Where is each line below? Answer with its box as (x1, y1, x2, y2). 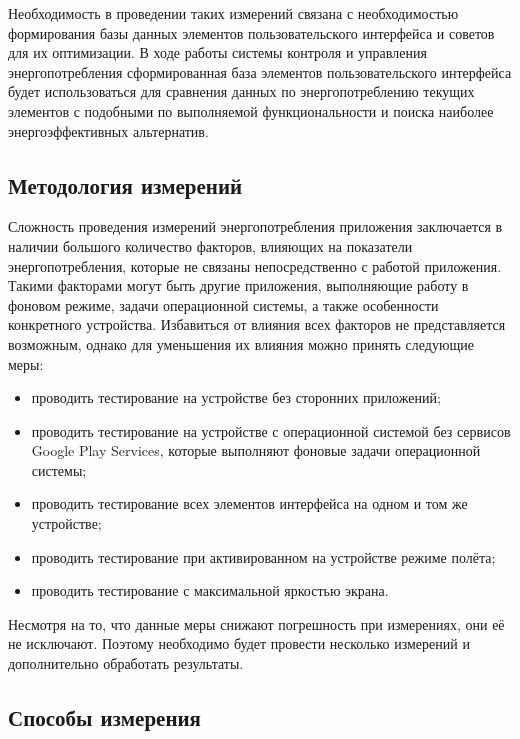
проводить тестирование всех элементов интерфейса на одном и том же (31, 493, 468, 514)
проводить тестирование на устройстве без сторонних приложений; (31, 387, 441, 408)
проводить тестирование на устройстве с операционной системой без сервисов (31, 420, 511, 441)
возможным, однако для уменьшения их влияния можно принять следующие (8, 333, 474, 354)
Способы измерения (8, 702, 201, 733)
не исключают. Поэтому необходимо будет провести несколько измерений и (8, 633, 470, 654)
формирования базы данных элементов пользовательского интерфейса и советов (8, 22, 495, 43)
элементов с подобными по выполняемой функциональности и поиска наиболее (8, 100, 494, 121)
